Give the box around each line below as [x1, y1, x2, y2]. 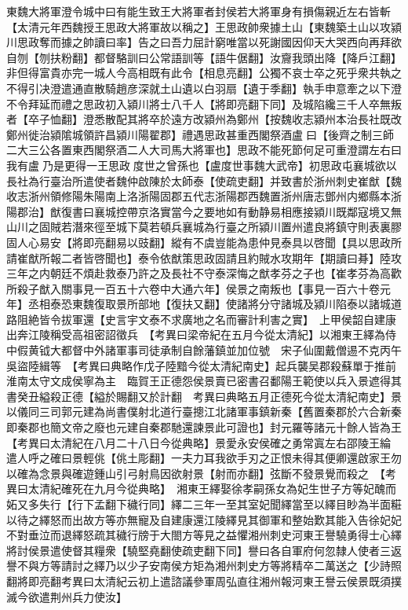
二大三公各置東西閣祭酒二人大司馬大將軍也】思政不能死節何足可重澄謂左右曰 [6, 141, 402, 158]
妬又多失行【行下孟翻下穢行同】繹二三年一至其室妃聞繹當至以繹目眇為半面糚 [6, 496, 402, 512]
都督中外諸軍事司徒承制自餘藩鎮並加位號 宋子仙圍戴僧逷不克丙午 [60, 342, 402, 358]
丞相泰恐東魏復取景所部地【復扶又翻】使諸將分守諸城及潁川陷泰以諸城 [27, 296, 391, 312]
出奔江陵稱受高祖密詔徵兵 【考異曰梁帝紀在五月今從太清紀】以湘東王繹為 [6, 326, 385, 343]
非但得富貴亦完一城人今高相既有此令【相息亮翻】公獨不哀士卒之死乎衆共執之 [6, 64, 402, 81]
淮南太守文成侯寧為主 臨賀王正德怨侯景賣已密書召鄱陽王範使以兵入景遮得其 [6, 373, 402, 389]
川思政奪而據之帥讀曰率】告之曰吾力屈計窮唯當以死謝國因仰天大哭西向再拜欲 [6, 34, 402, 50]
